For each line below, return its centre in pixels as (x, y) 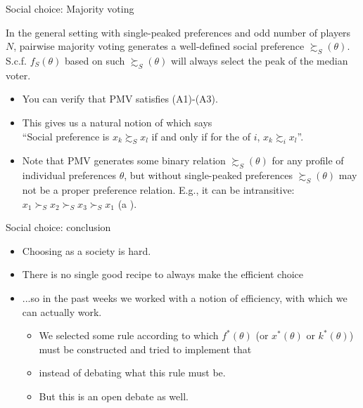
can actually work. (62, 311)
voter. (18, 75)
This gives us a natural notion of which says (117, 122)
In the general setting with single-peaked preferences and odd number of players (178, 32)
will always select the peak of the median (260, 60)
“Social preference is (66, 136)
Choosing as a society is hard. (87, 250)
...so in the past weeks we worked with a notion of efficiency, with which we (185, 297)
